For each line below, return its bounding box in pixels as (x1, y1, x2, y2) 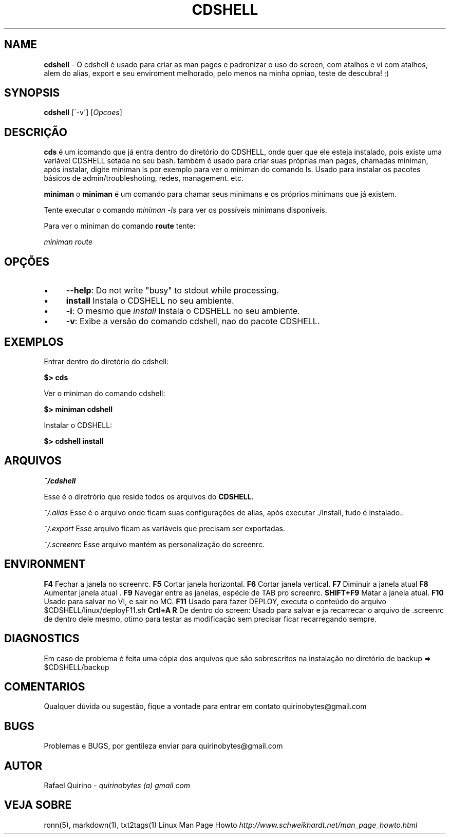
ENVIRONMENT (4, 557, 86, 571)
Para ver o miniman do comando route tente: (44, 221, 196, 231)
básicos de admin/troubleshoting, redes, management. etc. (44, 174, 243, 183)
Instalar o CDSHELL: (44, 420, 113, 430)
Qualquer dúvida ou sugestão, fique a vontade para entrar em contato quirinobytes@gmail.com (44, 702, 367, 711)
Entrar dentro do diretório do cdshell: (44, 357, 169, 366)
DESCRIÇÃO (4, 125, 67, 139)
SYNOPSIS (4, 86, 60, 100)
